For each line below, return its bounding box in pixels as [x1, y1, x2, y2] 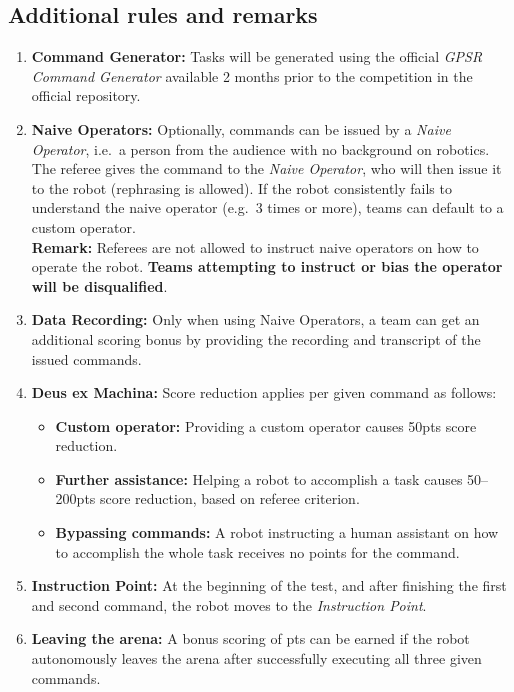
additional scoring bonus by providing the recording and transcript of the [31, 328, 481, 349]
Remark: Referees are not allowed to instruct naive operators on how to [31, 236, 479, 257]
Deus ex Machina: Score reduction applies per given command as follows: [31, 382, 497, 403]
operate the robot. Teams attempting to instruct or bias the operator [31, 256, 503, 277]
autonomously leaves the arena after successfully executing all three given [31, 648, 482, 669]
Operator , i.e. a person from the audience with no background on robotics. [31, 138, 490, 159]
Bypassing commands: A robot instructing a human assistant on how [55, 522, 499, 543]
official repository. [31, 85, 141, 106]
